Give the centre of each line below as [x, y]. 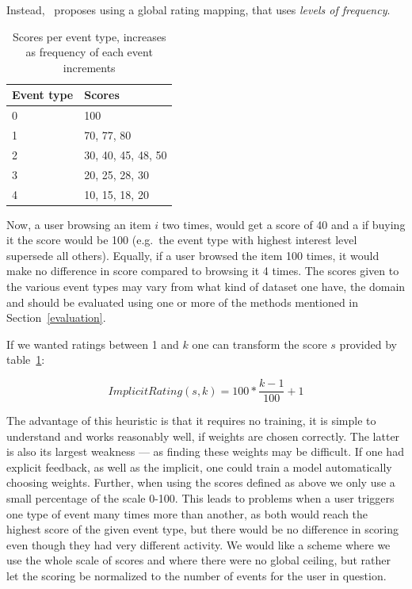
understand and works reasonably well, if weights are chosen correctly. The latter [203, 436]
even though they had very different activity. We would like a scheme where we [198, 544]
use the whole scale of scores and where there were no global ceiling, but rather [199, 560]
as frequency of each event [89, 52]
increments [89, 67]
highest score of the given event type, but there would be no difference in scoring [203, 529]
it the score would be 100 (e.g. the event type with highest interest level [182, 240]
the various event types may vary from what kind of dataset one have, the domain [206, 287]
